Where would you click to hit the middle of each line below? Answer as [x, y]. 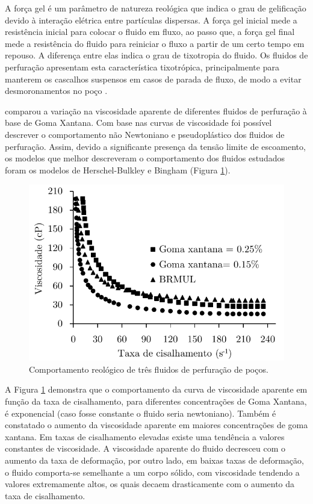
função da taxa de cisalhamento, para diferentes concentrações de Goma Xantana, [156, 401]
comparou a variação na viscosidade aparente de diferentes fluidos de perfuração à [156, 110]
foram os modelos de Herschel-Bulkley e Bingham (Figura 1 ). [118, 170]
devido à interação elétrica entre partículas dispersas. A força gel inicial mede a [151, 20]
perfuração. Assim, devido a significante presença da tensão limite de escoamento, [155, 146]
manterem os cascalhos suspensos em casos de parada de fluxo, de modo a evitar [153, 79]
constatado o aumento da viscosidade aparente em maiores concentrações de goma [156, 425]
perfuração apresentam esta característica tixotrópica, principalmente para [142, 67]
